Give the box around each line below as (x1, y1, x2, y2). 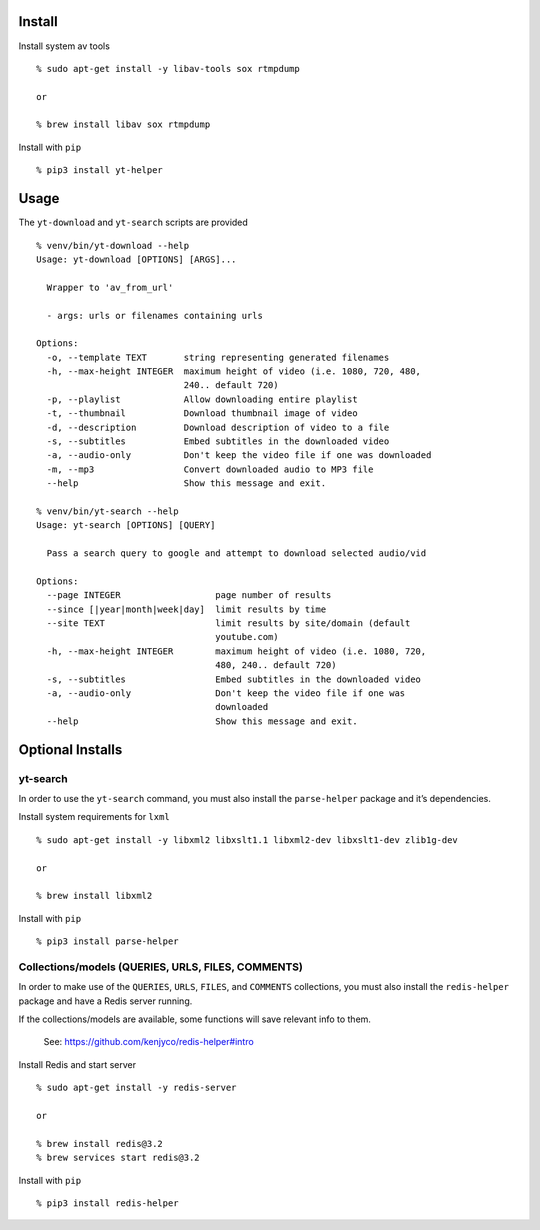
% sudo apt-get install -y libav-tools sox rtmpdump (36, 63, 300, 74)
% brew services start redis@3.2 (36, 1152, 200, 1164)
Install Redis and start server (18, 1058, 137, 1070)
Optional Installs (18, 741, 123, 758)
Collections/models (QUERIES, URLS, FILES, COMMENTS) (18, 960, 304, 974)
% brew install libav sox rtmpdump (36, 119, 211, 130)
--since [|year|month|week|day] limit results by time (46, 603, 327, 615)
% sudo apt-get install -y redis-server (36, 1082, 237, 1094)
